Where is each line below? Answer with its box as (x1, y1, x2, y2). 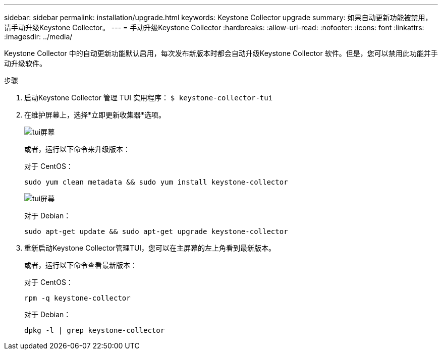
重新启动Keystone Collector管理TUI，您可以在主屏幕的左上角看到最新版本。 (24, 244, 276, 252)
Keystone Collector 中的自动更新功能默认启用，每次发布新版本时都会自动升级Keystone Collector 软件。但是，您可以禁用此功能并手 (4, 49, 438, 57)
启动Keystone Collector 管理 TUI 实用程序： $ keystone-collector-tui (24, 93, 273, 102)
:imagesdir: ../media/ (4, 32, 73, 41)
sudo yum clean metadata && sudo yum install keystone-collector (24, 178, 288, 186)
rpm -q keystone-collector (24, 294, 131, 302)
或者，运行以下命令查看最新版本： (24, 261, 137, 269)
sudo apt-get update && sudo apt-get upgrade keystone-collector (24, 227, 288, 235)
